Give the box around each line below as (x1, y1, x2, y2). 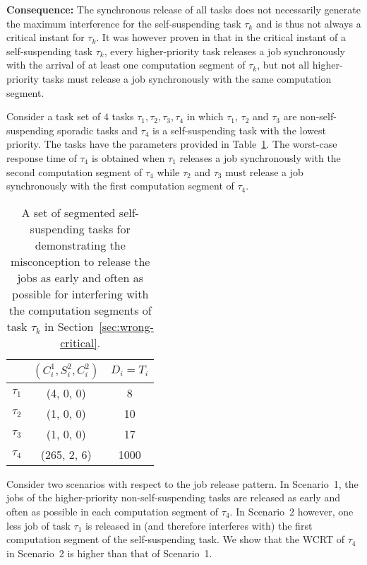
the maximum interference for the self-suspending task (6, 16, 241, 30)
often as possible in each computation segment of (6, 503, 219, 518)
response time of (6, 150, 77, 165)
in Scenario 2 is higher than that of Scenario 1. (6, 545, 212, 560)
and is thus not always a (255, 16, 361, 30)
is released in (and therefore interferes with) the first (85, 518, 313, 532)
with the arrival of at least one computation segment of (6, 57, 246, 72)
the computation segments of (8, 301, 152, 318)
